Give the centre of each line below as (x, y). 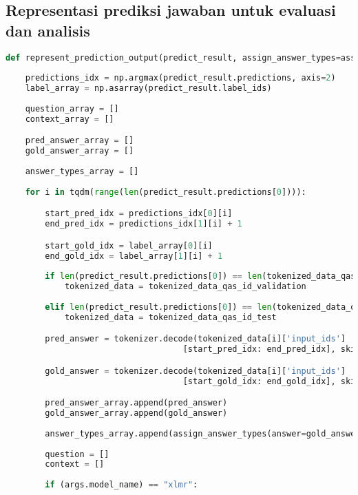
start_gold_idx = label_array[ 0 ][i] (129, 245)
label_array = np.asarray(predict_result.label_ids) (148, 88)
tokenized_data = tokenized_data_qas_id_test (170, 317)
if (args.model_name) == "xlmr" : (122, 485)
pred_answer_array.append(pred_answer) (136, 403)
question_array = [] (72, 108)
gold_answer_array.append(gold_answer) (136, 413)
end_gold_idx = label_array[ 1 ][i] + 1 (134, 256)
